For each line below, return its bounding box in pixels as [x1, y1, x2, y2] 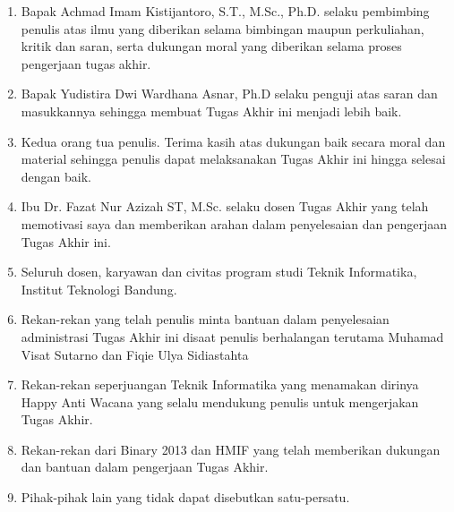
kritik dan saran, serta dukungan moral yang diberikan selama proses [21, 37, 402, 55]
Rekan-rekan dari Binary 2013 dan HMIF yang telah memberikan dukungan [21, 439, 441, 458]
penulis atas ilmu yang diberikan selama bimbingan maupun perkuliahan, [21, 19, 424, 38]
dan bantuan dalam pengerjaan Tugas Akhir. [21, 457, 269, 476]
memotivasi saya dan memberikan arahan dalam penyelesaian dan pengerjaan [21, 214, 447, 233]
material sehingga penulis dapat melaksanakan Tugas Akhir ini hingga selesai [21, 149, 446, 168]
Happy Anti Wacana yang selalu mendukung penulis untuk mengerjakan [21, 392, 419, 411]
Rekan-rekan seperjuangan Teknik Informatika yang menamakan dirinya [21, 375, 419, 394]
